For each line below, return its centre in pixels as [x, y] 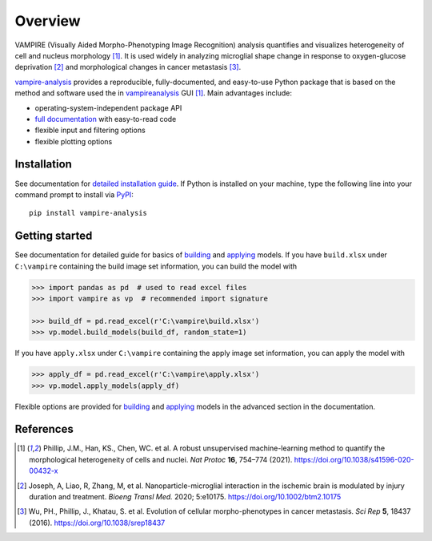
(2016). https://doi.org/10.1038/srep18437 [97, 523]
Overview [48, 21]
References [44, 429]
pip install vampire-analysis [88, 213]
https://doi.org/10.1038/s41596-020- [354, 459]
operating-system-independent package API [108, 107]
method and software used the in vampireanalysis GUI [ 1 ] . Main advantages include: [153, 93]
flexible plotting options [74, 141]
